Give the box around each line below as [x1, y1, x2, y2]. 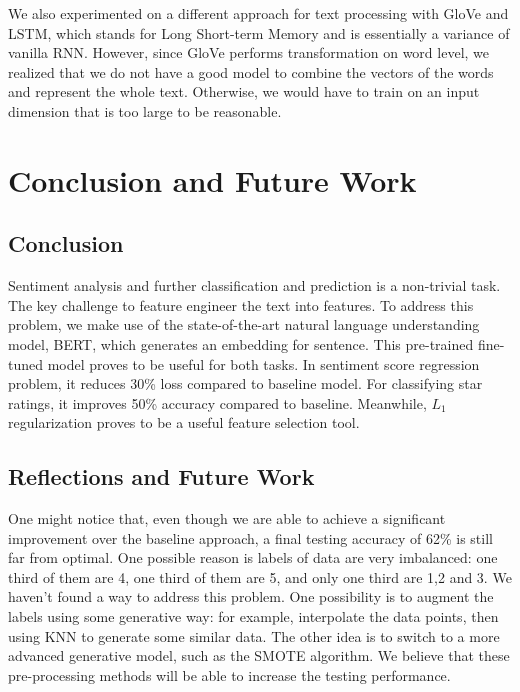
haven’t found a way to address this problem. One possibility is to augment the [8, 586, 494, 607]
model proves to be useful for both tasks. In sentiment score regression [47, 353, 480, 374]
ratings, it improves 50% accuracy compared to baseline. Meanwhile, [8, 392, 427, 413]
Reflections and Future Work [8, 461, 315, 492]
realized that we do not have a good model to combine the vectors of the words [8, 61, 494, 82]
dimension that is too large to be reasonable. [8, 100, 282, 121]
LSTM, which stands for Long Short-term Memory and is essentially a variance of [8, 22, 510, 43]
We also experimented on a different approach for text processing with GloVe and [8, 3, 509, 23]
